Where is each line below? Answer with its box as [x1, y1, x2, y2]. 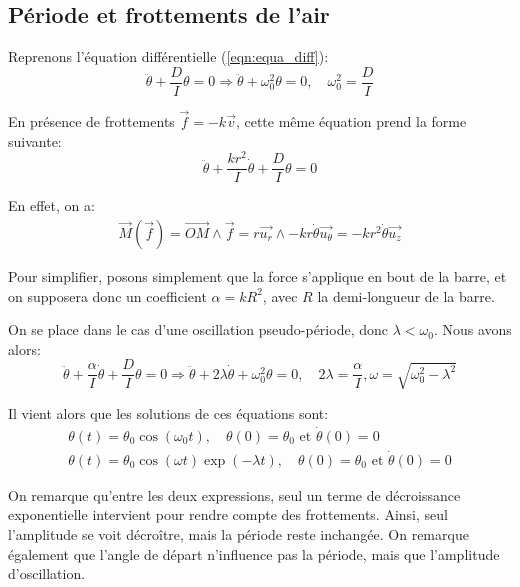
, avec [262, 285, 298, 306]
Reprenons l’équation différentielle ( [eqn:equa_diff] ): [8, 46, 329, 67]
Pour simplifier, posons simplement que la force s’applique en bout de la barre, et [8, 266, 507, 287]
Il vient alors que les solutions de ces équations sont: [8, 402, 329, 423]
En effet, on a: [8, 195, 95, 216]
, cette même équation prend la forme [235, 111, 467, 132]
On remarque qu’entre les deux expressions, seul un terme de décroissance [8, 484, 461, 505]
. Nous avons [433, 319, 512, 340]
